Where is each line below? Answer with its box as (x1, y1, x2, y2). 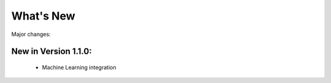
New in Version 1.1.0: (11, 46, 92, 57)
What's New (11, 9, 76, 23)
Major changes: (11, 31, 51, 38)
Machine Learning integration (42, 63, 116, 71)
